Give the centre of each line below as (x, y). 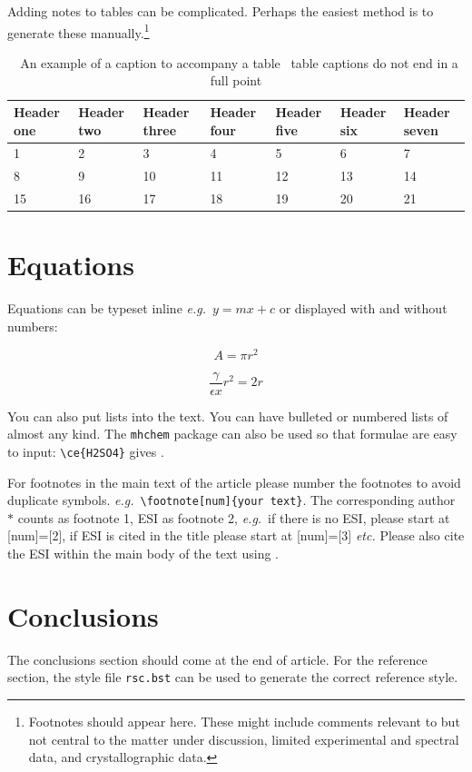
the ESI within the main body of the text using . (143, 554)
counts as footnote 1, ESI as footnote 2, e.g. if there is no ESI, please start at (234, 517)
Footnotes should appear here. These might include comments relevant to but (244, 722)
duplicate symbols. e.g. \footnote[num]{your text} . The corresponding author (231, 500)
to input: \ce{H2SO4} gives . (86, 451)
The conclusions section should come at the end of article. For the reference (217, 659)
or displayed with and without (363, 308)
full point (236, 80)
